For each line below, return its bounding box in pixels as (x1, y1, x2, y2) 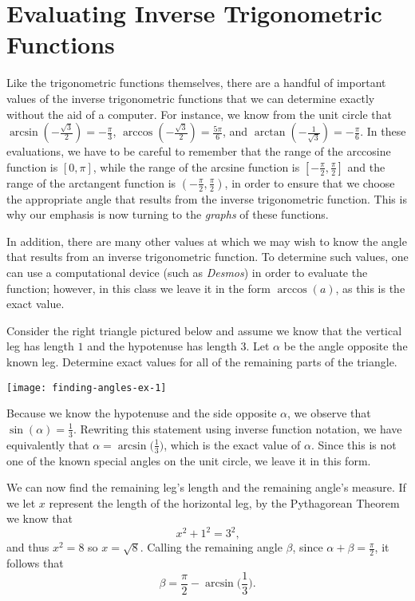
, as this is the (335, 279, 405, 296)
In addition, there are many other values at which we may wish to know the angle (6, 232, 407, 249)
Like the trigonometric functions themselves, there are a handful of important (6, 74, 386, 91)
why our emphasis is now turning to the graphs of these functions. (6, 206, 329, 223)
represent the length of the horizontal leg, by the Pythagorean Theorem (49, 494, 400, 511)
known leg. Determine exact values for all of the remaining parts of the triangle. (6, 354, 397, 370)
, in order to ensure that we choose (224, 174, 395, 191)
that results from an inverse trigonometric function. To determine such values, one (6, 248, 409, 265)
